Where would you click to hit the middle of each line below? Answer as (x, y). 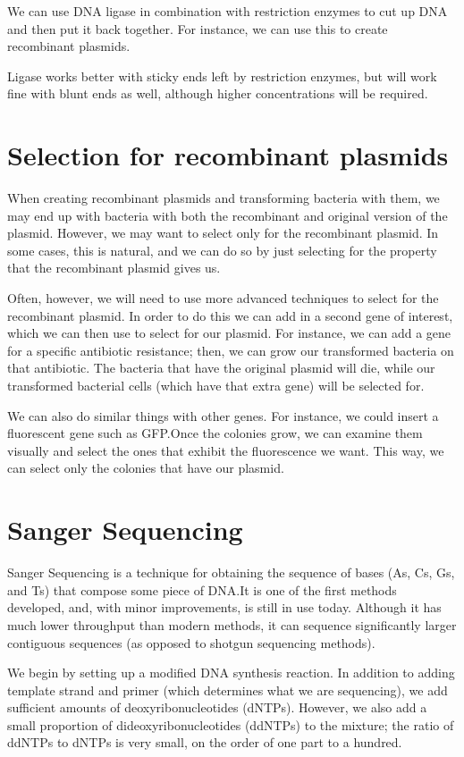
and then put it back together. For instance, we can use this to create (198, 28)
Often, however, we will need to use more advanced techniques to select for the (223, 298)
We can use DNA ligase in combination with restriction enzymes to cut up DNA (228, 11)
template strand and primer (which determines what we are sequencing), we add (228, 690)
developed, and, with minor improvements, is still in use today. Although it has (224, 607)
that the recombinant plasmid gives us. (114, 268)
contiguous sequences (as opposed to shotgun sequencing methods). (191, 642)
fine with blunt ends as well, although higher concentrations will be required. (218, 93)
